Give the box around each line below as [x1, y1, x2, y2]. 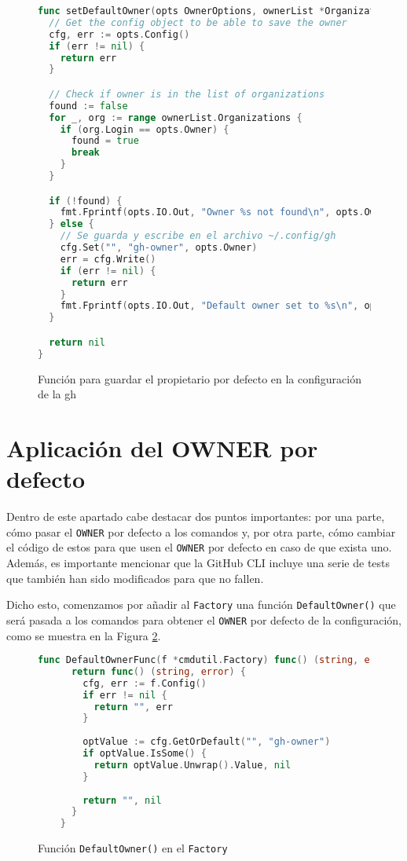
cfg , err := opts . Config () [49, 28, 190, 40]
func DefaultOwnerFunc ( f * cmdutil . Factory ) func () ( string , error [38, 654, 393, 666]
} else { [49, 218, 94, 230]
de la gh [38, 386, 76, 402]
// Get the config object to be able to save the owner [49, 16, 347, 28]
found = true [71, 135, 139, 147]
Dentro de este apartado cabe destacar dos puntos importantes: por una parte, [6, 508, 385, 525]
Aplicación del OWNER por [6, 431, 318, 463]
